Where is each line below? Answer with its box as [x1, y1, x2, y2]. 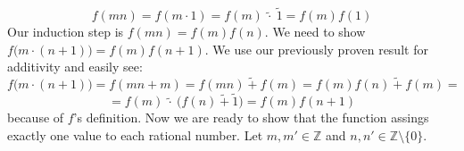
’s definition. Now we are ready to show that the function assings [73, 108, 429, 127]
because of [7, 108, 64, 127]
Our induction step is [7, 22, 124, 41]
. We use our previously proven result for [204, 39, 428, 58]
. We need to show [264, 22, 366, 41]
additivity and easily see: [7, 57, 143, 76]
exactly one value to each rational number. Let [7, 126, 263, 145]
